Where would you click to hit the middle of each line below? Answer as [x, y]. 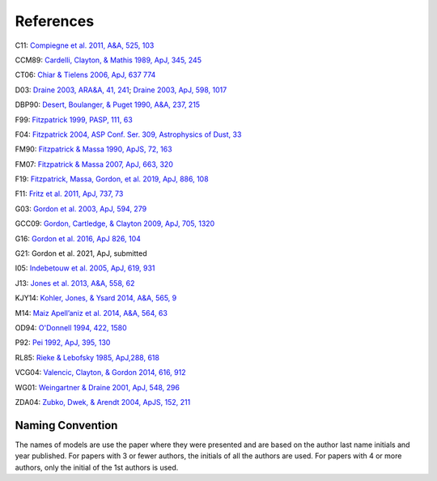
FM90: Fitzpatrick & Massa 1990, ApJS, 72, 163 [94, 149]
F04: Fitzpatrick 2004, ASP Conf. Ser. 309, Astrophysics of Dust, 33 [128, 134]
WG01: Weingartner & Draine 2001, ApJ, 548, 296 [97, 387]
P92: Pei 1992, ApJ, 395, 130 [63, 343]
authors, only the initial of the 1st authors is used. [97, 467]
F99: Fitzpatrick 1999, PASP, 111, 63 [74, 119]
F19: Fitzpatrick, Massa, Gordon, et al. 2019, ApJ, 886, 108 [112, 179]
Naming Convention [66, 425]
